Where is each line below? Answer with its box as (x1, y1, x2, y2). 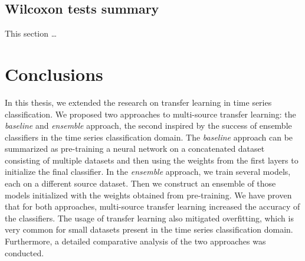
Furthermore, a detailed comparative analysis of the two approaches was (5, 235, 266, 247)
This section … (5, 27, 57, 40)
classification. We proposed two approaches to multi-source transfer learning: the (5, 107, 296, 120)
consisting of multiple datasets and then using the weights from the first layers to (5, 154, 299, 166)
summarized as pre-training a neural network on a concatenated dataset (5, 142, 265, 155)
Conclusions (5, 61, 103, 86)
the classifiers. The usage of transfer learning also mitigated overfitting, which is (5, 211, 294, 224)
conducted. (5, 246, 44, 259)
